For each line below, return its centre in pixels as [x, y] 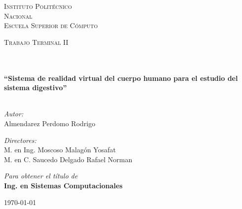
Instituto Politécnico [38, 6]
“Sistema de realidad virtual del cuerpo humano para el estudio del [121, 78]
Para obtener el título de [41, 176]
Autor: [14, 114]
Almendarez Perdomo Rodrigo [50, 123]
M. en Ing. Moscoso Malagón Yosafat [60, 150]
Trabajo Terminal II [36, 42]
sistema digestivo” [35, 87]
